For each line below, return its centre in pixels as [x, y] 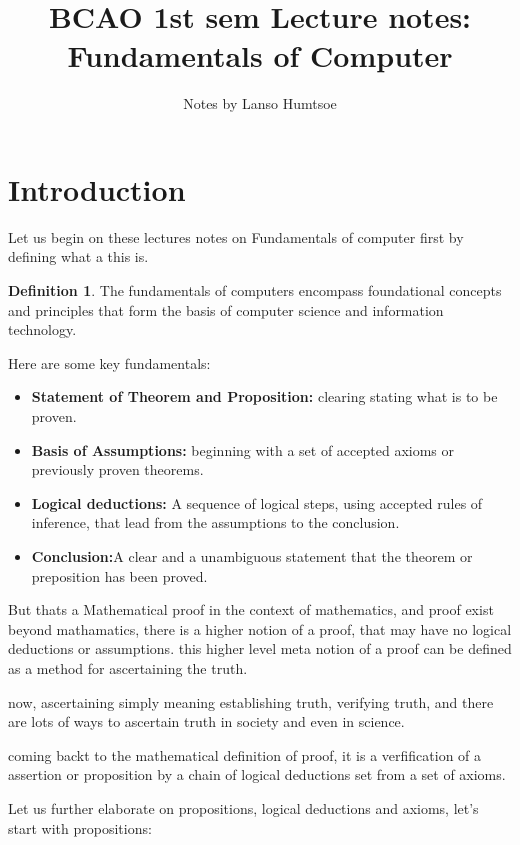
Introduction [97, 188]
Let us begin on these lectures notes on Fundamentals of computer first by [236, 236]
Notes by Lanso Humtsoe [260, 103]
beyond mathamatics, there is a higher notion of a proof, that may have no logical [260, 628]
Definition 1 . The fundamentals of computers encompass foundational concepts [255, 290]
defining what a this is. [78, 256]
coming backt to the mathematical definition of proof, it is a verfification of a [245, 754]
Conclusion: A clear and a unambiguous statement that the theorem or [252, 555]
